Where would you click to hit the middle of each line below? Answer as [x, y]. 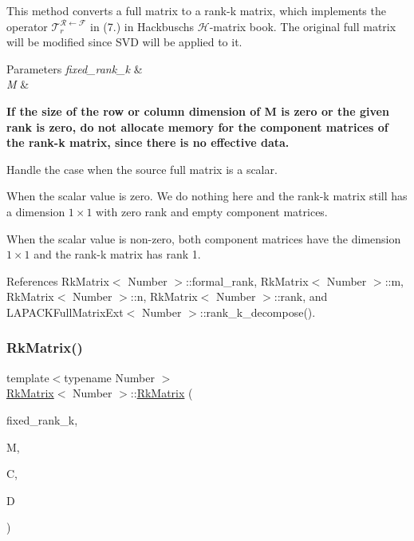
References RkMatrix [58, 280]
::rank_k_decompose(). [258, 312]
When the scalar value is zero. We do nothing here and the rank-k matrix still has [207, 196]
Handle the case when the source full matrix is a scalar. [142, 169]
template [28, 377]
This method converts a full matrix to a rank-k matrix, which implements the [196, 10]
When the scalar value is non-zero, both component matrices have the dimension [204, 238]
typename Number [109, 377]
